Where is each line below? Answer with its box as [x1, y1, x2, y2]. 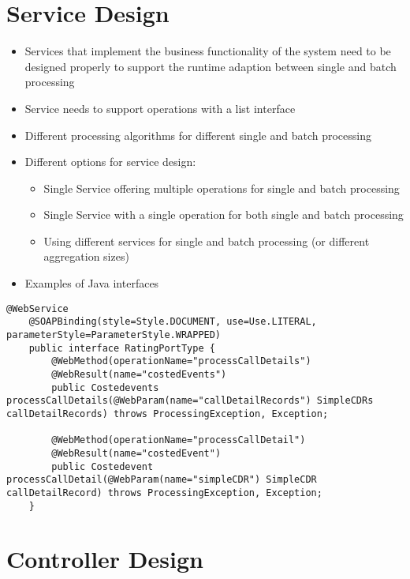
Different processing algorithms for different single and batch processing [24, 126, 371, 143]
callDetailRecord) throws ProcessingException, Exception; [6, 487, 322, 498]
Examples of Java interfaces [24, 275, 159, 291]
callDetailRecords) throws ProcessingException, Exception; [6, 408, 329, 419]
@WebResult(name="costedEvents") [51, 368, 227, 380]
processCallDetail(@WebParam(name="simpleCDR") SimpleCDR [6, 474, 317, 486]
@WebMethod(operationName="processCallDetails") [51, 355, 311, 367]
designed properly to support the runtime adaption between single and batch [24, 58, 397, 74]
